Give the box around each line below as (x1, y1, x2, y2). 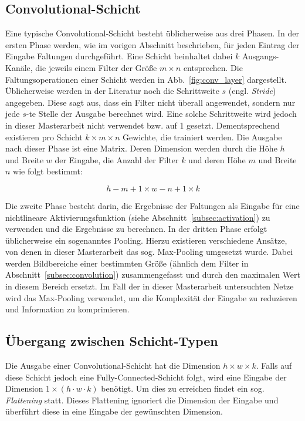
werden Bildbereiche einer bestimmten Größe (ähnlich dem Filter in (5, 257, 249, 269)
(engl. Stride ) (228, 85, 276, 97)
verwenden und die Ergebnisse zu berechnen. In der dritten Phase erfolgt (5, 223, 267, 235)
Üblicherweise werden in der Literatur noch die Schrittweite (5, 85, 219, 97)
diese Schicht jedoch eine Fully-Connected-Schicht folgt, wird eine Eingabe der (5, 371, 287, 383)
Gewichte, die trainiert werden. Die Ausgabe (123, 130, 282, 143)
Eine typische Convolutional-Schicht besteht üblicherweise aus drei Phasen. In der (5, 27, 300, 39)
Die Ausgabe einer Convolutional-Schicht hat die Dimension (5, 359, 221, 372)
